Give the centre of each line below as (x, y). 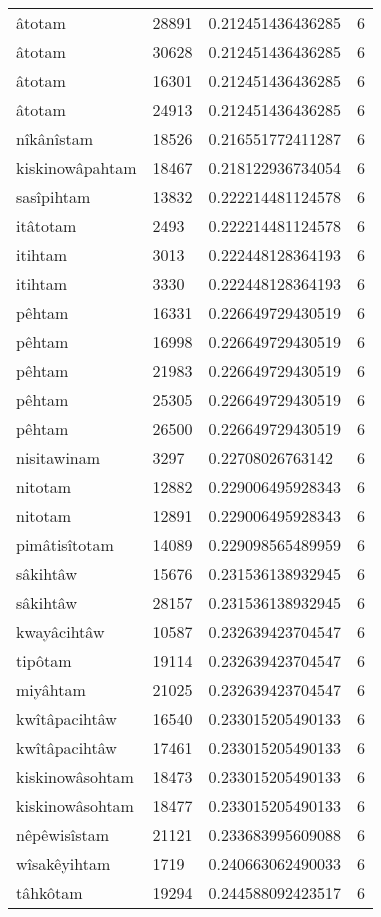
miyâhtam (51, 689)
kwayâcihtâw (60, 631)
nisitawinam (58, 457)
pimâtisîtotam (65, 544)
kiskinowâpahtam (76, 167)
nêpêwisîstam (63, 834)
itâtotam (46, 225)
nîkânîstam (54, 138)
